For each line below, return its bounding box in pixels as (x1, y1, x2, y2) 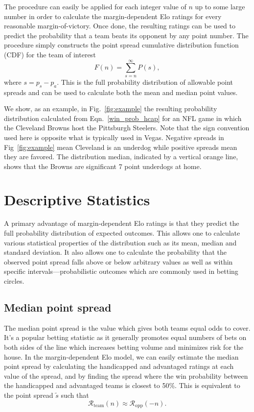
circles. (4, 275, 24, 286)
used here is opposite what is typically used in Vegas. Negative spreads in (4, 132, 224, 142)
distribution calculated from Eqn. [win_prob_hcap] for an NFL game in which (4, 113, 242, 123)
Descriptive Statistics (4, 190, 150, 210)
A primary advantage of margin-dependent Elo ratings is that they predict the (4, 218, 239, 228)
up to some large (195, 1, 245, 11)
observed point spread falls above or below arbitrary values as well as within (4, 256, 233, 267)
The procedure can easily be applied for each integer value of (4, 1, 186, 11)
